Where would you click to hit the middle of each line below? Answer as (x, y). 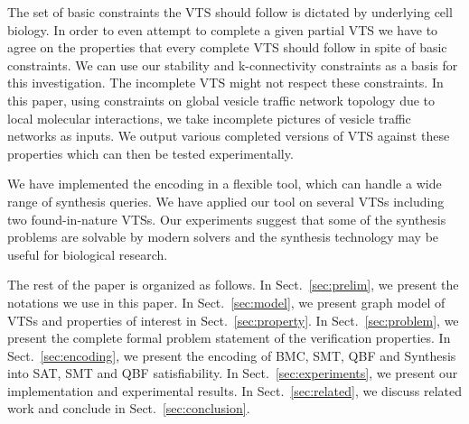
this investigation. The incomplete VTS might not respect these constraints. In (225, 83)
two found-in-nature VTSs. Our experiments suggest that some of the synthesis (227, 219)
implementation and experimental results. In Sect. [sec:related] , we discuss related (235, 390)
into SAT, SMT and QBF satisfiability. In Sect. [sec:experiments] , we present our (233, 373)
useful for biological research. (88, 254)
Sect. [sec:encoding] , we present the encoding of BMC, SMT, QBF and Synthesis (232, 355)
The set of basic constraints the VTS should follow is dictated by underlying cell (230, 12)
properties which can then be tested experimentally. (150, 153)
